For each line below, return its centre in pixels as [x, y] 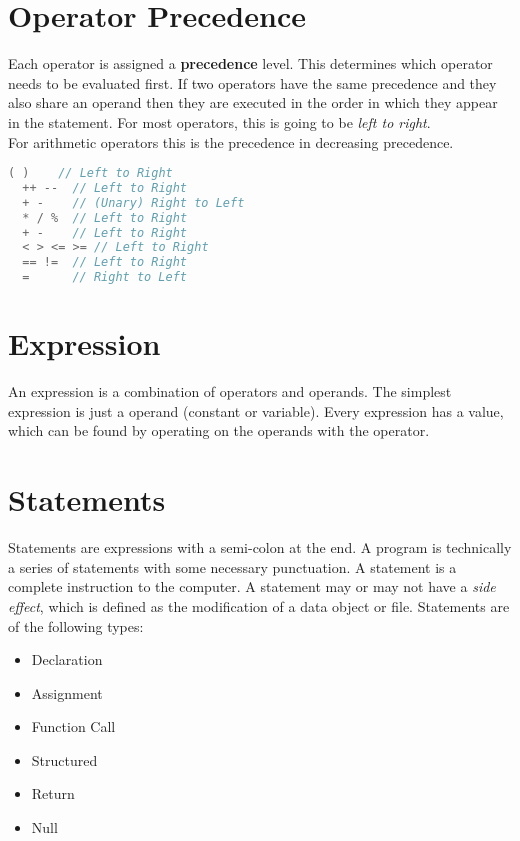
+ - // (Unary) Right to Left [133, 202]
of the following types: [76, 625]
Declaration [67, 659]
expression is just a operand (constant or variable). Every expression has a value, [256, 410]
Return [53, 793]
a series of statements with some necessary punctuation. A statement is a [232, 566]
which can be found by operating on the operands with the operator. [219, 430]
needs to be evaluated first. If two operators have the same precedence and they [252, 82]
